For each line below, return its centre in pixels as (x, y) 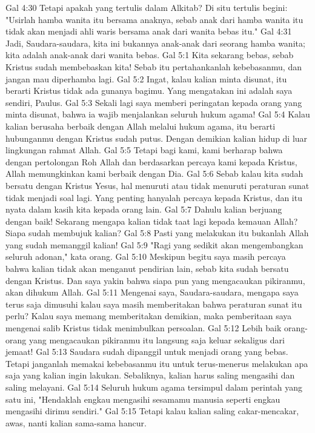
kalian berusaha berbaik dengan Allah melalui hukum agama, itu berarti (141, 126)
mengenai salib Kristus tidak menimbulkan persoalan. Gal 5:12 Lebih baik (144, 328)
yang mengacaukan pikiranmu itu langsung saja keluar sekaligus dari (157, 339)
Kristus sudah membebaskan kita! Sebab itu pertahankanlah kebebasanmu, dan (154, 66)
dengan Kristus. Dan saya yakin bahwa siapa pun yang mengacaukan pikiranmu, (155, 280)
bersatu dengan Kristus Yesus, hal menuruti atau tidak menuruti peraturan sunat (157, 185)
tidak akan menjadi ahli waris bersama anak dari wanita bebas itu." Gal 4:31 (149, 31)
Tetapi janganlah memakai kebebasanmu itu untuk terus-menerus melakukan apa (157, 363)
